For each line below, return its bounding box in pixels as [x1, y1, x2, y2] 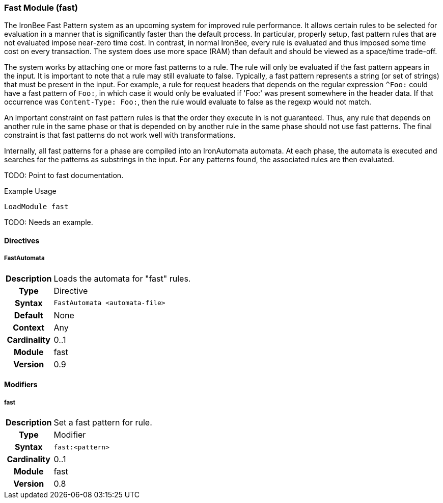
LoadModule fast [4, 203, 69, 211]
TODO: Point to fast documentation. [4, 171, 124, 180]
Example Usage [4, 187, 57, 196]
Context [13, 322, 45, 333]
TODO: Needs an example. [4, 218, 93, 227]
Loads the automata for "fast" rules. [53, 273, 191, 284]
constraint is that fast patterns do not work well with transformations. [4, 131, 236, 140]
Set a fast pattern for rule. [53, 417, 152, 428]
